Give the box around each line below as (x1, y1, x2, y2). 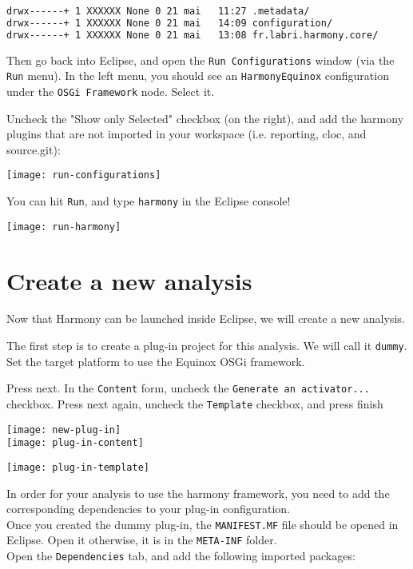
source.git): (6, 141, 61, 157)
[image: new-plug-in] (6, 424, 121, 436)
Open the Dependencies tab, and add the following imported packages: (6, 547, 355, 564)
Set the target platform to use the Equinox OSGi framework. (6, 352, 305, 369)
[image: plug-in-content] (6, 437, 144, 449)
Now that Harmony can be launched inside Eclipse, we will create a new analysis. (6, 310, 405, 327)
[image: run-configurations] (6, 169, 161, 181)
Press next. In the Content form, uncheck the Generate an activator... (6, 380, 370, 396)
